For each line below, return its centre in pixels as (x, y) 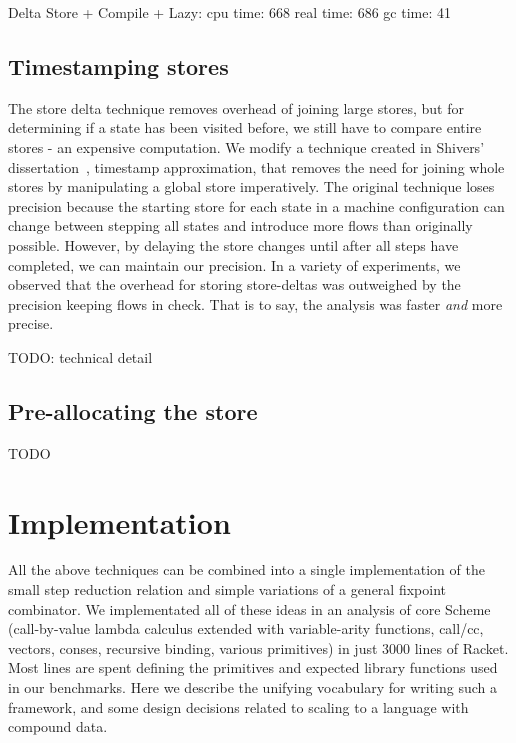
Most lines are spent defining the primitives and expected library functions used (253, 667)
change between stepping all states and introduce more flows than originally (240, 225)
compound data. (58, 726)
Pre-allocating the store (133, 410)
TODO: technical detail (80, 356)
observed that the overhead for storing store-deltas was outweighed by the (234, 284)
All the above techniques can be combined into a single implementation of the (246, 569)
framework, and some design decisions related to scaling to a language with (238, 706)
